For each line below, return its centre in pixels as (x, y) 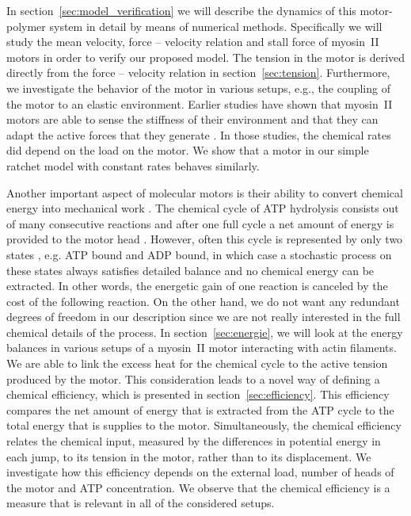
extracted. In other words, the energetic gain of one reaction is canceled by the (197, 286)
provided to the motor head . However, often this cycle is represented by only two (205, 239)
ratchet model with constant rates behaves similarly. (133, 165)
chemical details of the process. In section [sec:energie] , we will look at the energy (205, 332)
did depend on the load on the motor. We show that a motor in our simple (188, 150)
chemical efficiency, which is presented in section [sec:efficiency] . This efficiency (198, 394)
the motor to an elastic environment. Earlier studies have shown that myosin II (200, 103)
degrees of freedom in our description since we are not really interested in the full (204, 317)
